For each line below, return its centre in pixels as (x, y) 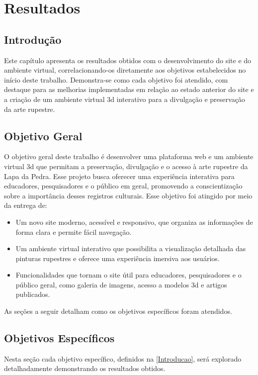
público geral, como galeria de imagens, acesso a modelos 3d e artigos (121, 284)
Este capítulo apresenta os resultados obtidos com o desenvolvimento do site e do (128, 60)
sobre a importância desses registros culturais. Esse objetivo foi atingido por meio (128, 195)
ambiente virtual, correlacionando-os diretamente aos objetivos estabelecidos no (125, 70)
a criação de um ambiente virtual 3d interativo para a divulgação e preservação (125, 99)
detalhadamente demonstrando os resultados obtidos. (85, 368)
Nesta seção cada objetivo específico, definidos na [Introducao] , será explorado (123, 358)
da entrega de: (26, 205)
